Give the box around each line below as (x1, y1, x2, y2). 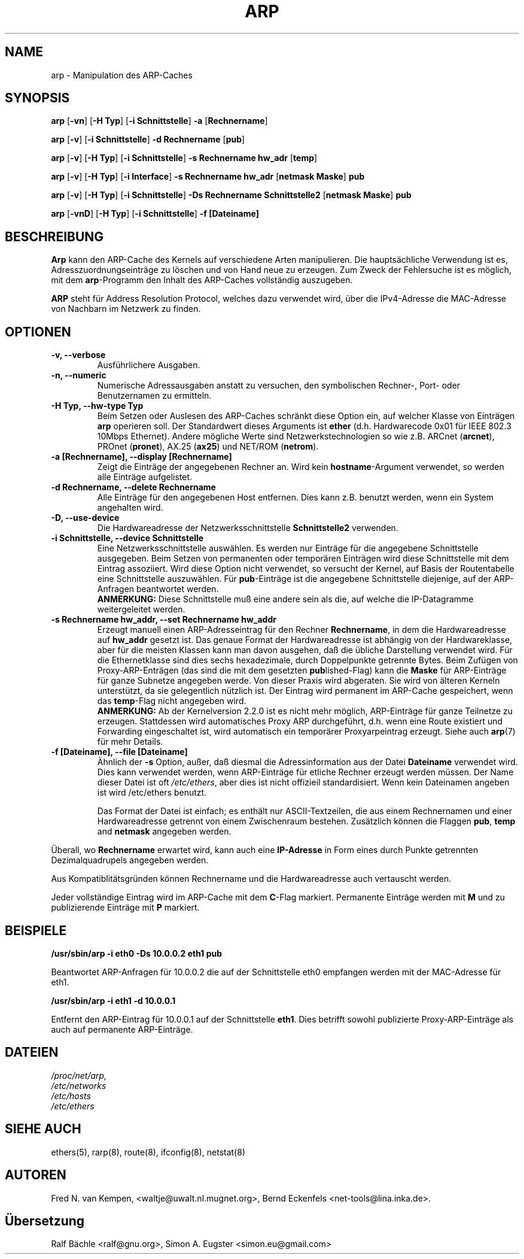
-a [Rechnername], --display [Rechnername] (51, 451, 232, 462)
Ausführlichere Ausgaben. (97, 360, 200, 371)
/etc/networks (51, 1080, 106, 1091)
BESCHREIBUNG (5, 229, 104, 244)
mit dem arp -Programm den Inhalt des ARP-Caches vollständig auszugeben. (51, 275, 353, 286)
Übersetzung (5, 1213, 85, 1228)
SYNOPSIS (5, 90, 70, 106)
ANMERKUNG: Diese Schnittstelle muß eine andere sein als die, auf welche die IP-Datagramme (97, 594, 474, 605)
